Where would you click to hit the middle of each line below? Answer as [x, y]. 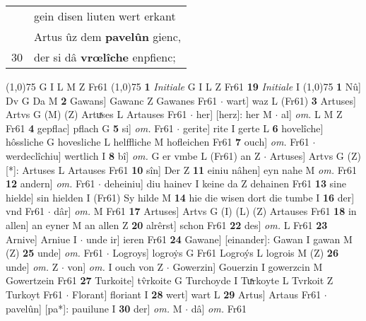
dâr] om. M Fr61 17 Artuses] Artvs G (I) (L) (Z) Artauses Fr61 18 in [205, 211]
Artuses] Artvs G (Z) [315, 155]
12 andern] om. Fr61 [51, 183]
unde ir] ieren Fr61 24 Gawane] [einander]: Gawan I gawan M [219, 239]
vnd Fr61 [25, 211]
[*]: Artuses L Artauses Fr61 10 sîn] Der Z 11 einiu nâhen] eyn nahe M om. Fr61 [182, 169]
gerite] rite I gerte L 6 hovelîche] [253, 128]
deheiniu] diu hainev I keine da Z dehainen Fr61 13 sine [225, 183]
